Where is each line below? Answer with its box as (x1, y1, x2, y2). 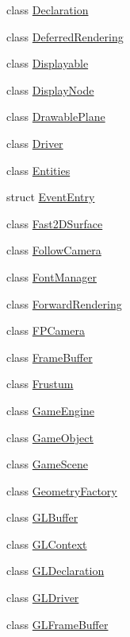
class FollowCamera (6, 242, 101, 258)
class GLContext (6, 535, 87, 552)
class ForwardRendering (6, 295, 122, 312)
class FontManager (6, 268, 97, 285)
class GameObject (6, 429, 94, 445)
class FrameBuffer (6, 348, 93, 365)
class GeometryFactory (6, 482, 117, 499)
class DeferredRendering (6, 28, 124, 45)
